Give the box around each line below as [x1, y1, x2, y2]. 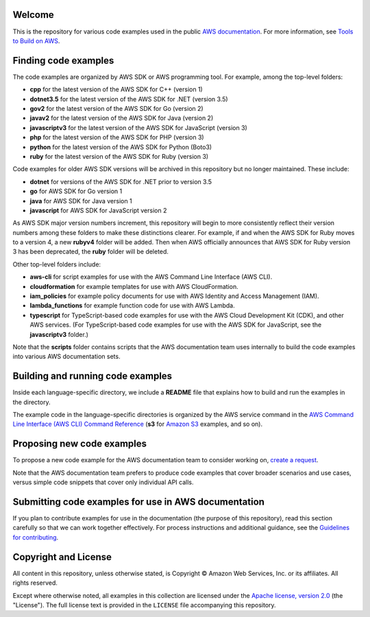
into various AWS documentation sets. [12, 353, 121, 361]
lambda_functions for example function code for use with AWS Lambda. [29, 301, 236, 310]
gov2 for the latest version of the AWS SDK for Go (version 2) [29, 104, 203, 112]
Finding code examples [12, 55, 114, 66]
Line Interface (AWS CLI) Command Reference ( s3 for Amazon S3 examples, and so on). [12, 420, 263, 428]
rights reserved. [12, 579, 58, 587]
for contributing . [12, 533, 59, 541]
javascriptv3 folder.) [29, 330, 89, 338]
